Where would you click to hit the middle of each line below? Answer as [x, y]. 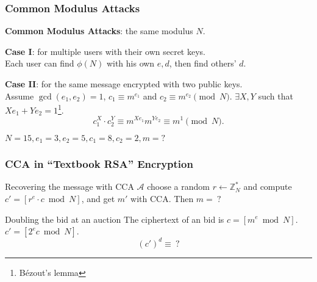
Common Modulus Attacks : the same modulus [99, 31]
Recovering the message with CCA [69, 186]
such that [276, 96]
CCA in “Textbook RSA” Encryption [99, 164]
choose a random [178, 186]
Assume [20, 96]
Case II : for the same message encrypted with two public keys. [124, 84]
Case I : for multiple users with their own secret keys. [105, 51]
